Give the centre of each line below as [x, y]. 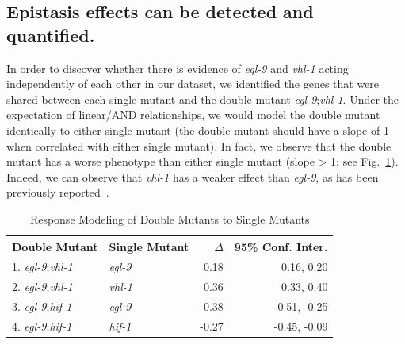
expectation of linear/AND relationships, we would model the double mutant [193, 115]
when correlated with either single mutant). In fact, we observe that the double [199, 145]
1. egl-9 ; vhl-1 [42, 267]
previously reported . [58, 192]
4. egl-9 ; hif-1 [42, 325]
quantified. [51, 34]
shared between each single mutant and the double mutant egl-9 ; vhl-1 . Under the [203, 99]
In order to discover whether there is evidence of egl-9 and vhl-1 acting [178, 68]
